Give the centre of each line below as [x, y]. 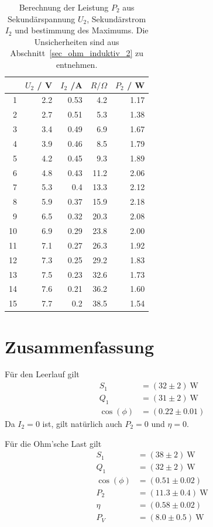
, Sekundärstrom [116, 18]
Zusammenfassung [80, 346]
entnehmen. [77, 64]
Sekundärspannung [42, 18]
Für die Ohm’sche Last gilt [53, 443]
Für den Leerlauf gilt [42, 374]
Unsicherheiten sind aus [77, 41]
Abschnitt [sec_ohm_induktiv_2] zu [77, 53]
